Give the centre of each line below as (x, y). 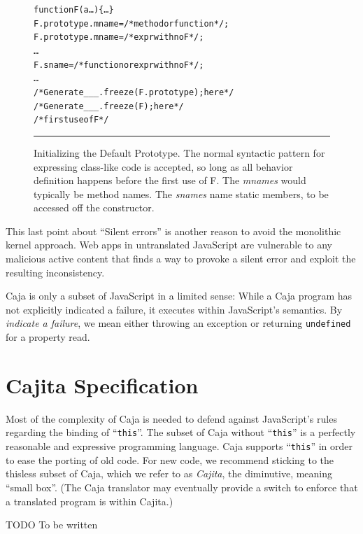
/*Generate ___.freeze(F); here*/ (109, 106)
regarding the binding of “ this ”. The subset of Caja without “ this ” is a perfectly (181, 432)
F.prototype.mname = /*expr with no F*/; (119, 37)
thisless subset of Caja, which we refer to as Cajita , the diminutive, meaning (169, 473)
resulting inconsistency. (55, 272)
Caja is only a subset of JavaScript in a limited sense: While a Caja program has (179, 296)
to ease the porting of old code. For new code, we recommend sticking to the (170, 459)
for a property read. (48, 337)
